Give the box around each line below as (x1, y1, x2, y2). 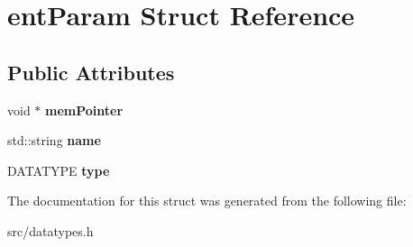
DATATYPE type (7, 160, 110, 179)
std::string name (7, 131, 101, 150)
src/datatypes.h (7, 221, 94, 240)
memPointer (45, 100, 124, 119)
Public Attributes (7, 58, 175, 86)
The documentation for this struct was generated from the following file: (7, 191, 407, 210)
